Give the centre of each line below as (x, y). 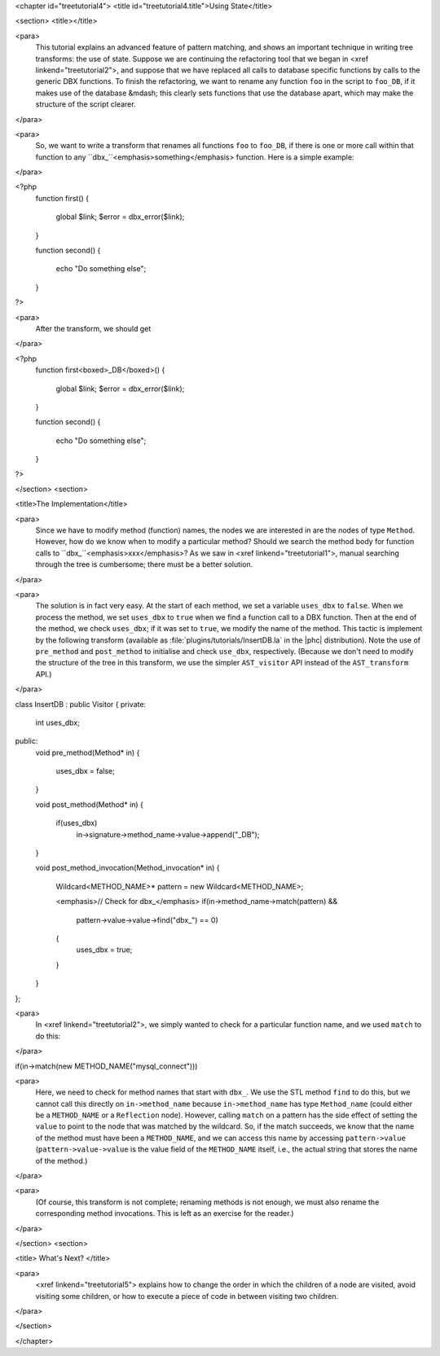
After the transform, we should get (93, 328)
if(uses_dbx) (77, 823)
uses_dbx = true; (104, 950)
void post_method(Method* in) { (90, 804)
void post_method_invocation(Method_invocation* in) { (128, 868)
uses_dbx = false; (86, 771)
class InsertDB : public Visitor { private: (81, 704)
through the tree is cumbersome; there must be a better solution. (144, 564)
